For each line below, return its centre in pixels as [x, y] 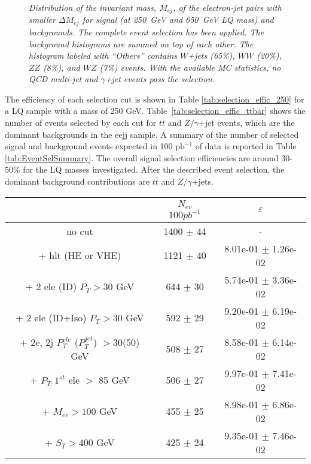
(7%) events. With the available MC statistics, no [190, 67]
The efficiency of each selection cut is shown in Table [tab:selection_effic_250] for [155, 99]
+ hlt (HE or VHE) [80, 255]
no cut [80, 231]
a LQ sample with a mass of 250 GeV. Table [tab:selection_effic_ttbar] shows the [155, 111]
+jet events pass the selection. [160, 79]
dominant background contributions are [77, 181]
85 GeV [114, 380]
